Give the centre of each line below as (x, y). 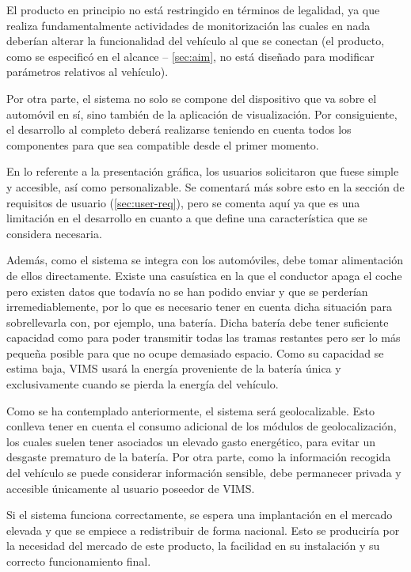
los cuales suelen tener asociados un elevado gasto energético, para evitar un (191, 441)
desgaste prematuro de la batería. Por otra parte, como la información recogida (199, 457)
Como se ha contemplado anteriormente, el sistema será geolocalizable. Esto (190, 410)
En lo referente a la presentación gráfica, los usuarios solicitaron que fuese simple (203, 171)
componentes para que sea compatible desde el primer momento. (163, 144)
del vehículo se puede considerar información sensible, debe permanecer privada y (204, 473)
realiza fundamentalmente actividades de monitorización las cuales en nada (188, 25)
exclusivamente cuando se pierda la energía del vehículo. (143, 384)
